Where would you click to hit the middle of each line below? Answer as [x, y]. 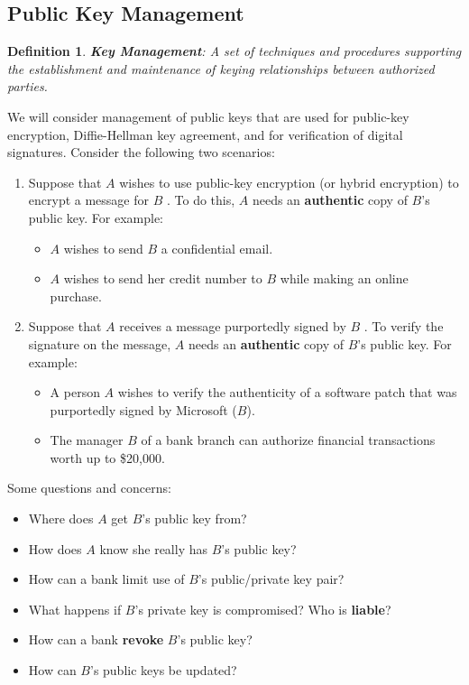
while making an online [344, 278]
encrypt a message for [89, 200]
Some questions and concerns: [89, 488]
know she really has [153, 548]
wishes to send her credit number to [163, 278]
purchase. [76, 296]
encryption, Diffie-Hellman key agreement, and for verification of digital [205, 134]
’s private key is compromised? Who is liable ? [263, 609]
